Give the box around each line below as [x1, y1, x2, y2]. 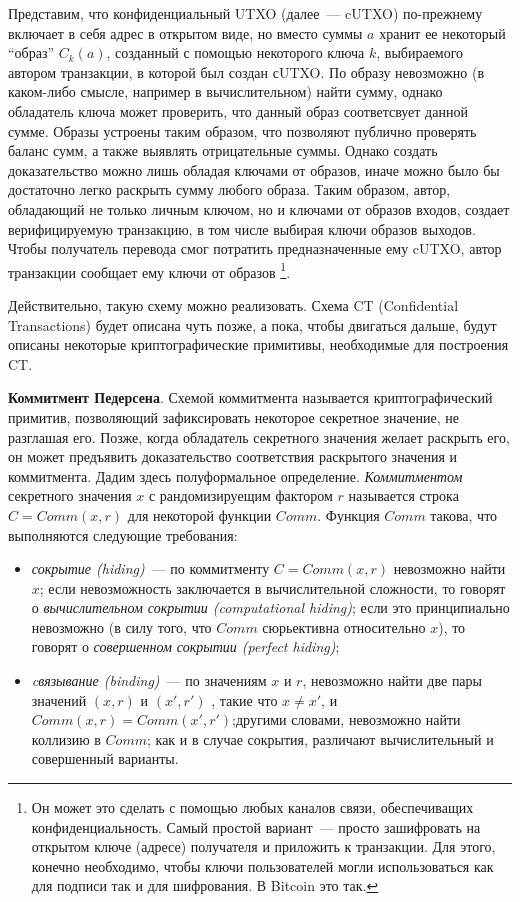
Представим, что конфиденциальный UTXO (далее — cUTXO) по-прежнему [8, 3, 483, 23]
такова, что [430, 504, 498, 525]
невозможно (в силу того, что [31, 616, 212, 637]
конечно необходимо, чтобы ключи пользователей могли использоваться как [31, 855, 494, 876]
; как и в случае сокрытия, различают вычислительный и [147, 728, 494, 749]
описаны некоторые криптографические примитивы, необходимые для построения [8, 334, 509, 355]
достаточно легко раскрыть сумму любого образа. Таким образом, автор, [8, 179, 451, 200]
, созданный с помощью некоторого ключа [106, 42, 365, 63]
